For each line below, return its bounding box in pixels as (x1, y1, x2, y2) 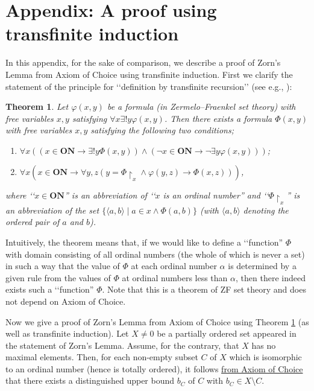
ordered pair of (5, 215, 60, 228)
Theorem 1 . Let (5, 100, 69, 113)
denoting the (243, 203, 289, 216)
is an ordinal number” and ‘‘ (163, 189, 269, 202)
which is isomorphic (229, 351, 302, 363)
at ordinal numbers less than (122, 271, 228, 284)
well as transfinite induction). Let (5, 327, 129, 340)
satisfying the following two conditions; (90, 124, 234, 136)
